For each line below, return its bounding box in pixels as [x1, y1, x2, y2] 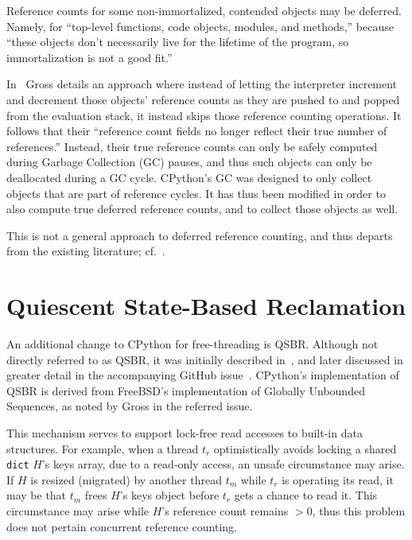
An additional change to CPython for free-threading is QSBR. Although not [6, 336, 379, 352]
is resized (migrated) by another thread [30, 471, 222, 488]
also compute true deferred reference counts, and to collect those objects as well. [6, 200, 398, 217]
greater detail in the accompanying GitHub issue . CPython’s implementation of [6, 367, 399, 383]
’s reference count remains [161, 503, 289, 519]
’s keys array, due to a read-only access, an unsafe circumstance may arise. [41, 456, 405, 472]
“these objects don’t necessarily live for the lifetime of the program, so [6, 33, 349, 50]
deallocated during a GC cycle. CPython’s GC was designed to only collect [6, 169, 372, 185]
